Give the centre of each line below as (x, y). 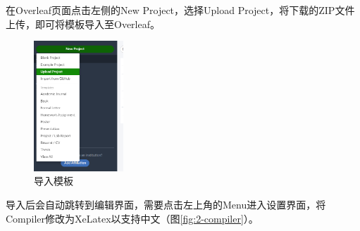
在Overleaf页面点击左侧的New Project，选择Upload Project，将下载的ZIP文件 (180, 10)
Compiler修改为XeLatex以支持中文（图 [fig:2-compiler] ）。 (132, 218)
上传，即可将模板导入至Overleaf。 (83, 24)
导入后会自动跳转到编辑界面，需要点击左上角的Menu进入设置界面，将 (166, 205)
